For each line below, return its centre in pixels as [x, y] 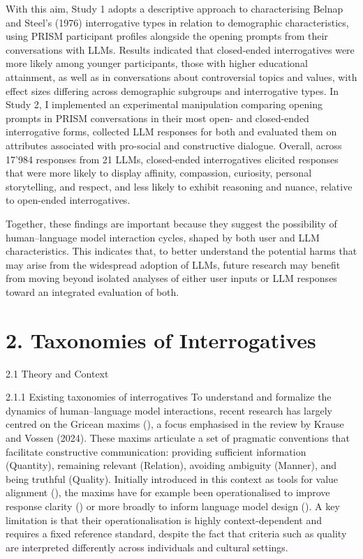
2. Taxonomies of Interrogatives [161, 340]
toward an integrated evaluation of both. [92, 291]
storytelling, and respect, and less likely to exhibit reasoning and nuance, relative [179, 186]
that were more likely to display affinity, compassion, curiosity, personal [159, 173]
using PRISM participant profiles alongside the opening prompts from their [167, 36]
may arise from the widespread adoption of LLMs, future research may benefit [173, 264]
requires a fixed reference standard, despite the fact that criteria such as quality [176, 534]
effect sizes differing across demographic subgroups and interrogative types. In [172, 90]
